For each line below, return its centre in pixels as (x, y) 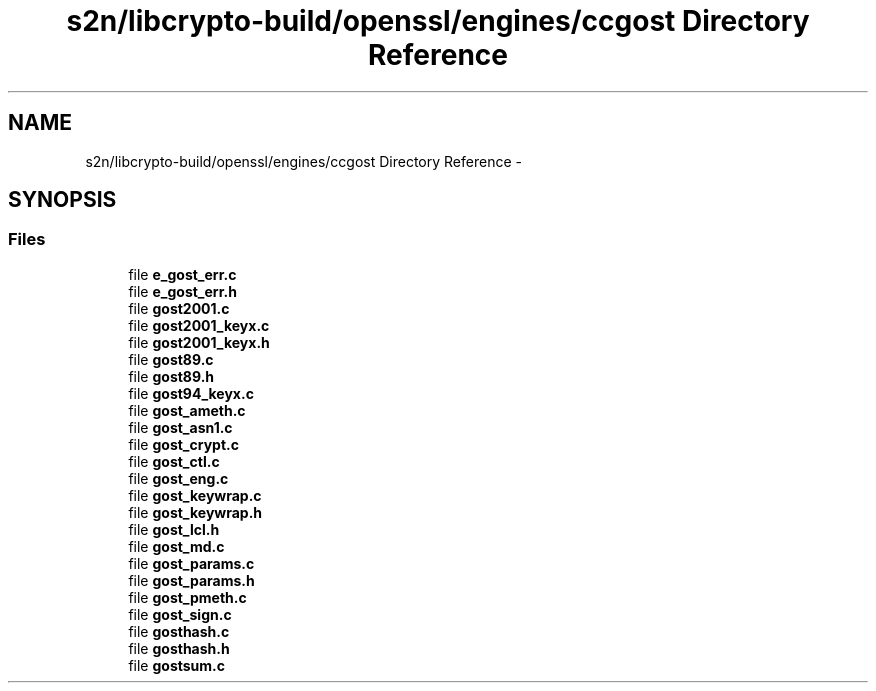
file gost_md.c (176, 546)
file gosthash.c (179, 631)
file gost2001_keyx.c (199, 325)
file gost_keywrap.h (195, 512)
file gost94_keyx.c (191, 393)
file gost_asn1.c (180, 427)
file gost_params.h (191, 580)
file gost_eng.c (178, 478)
